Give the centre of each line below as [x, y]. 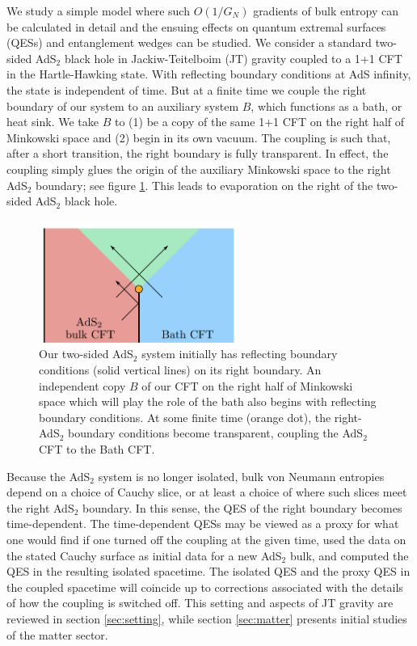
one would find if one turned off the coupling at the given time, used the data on [206, 540]
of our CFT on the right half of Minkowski [247, 385]
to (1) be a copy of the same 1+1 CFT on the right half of [259, 122]
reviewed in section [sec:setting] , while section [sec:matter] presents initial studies [207, 618]
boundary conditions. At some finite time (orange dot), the [185, 417]
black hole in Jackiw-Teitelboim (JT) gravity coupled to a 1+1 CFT [233, 58]
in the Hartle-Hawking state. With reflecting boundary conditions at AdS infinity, [209, 74]
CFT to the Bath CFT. [97, 449]
